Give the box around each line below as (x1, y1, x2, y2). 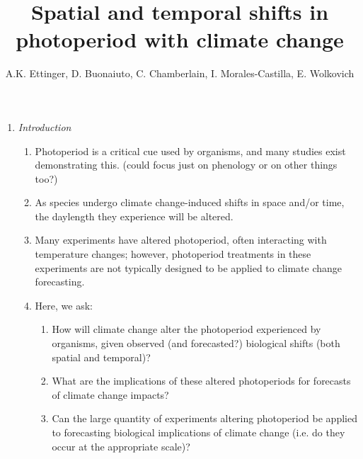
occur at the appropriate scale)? (52, 438, 190, 453)
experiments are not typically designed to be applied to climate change (35, 260, 342, 275)
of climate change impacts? (52, 387, 169, 402)
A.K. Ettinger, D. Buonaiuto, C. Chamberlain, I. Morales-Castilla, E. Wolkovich (5, 66, 355, 81)
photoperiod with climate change (16, 25, 344, 54)
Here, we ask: (35, 297, 93, 312)
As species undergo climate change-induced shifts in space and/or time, (35, 195, 345, 210)
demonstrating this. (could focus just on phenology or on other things (35, 157, 338, 172)
